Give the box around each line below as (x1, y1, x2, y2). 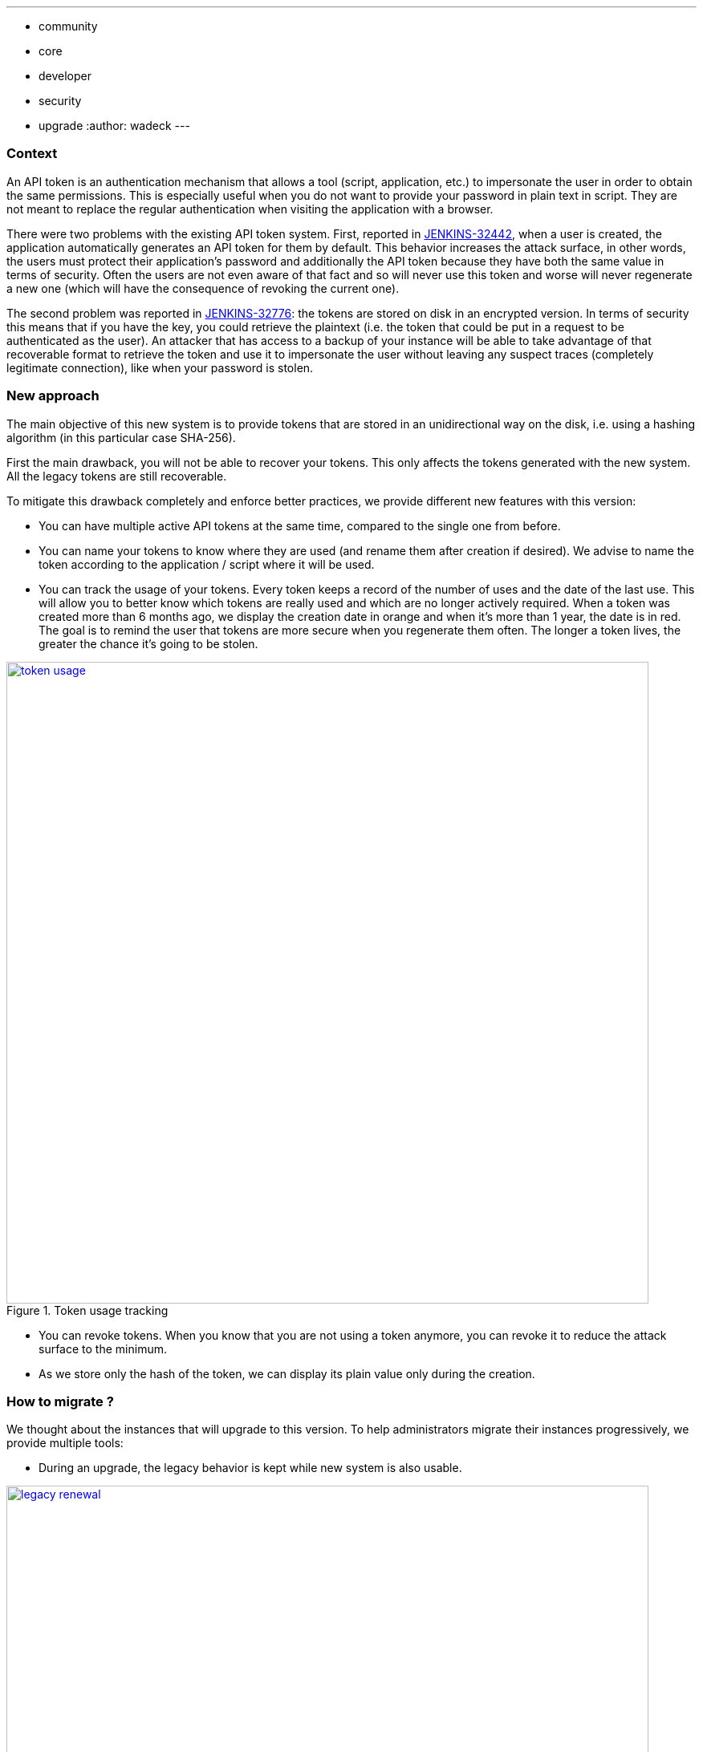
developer (39, 69, 92, 83)
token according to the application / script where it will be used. (39, 557, 375, 571)
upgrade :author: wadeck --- (39, 119, 190, 132)
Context (6, 145, 58, 162)
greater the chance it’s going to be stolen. (39, 636, 258, 651)
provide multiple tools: (6, 1436, 124, 1450)
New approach (6, 387, 100, 404)
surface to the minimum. (39, 1341, 167, 1356)
